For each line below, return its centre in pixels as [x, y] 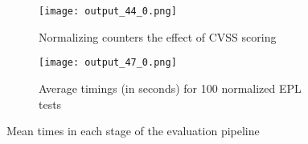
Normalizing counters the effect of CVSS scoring [158, 36]
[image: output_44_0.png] [108, 11]
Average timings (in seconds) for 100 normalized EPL [170, 88]
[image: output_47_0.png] [108, 63]
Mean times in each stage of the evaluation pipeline [133, 131]
